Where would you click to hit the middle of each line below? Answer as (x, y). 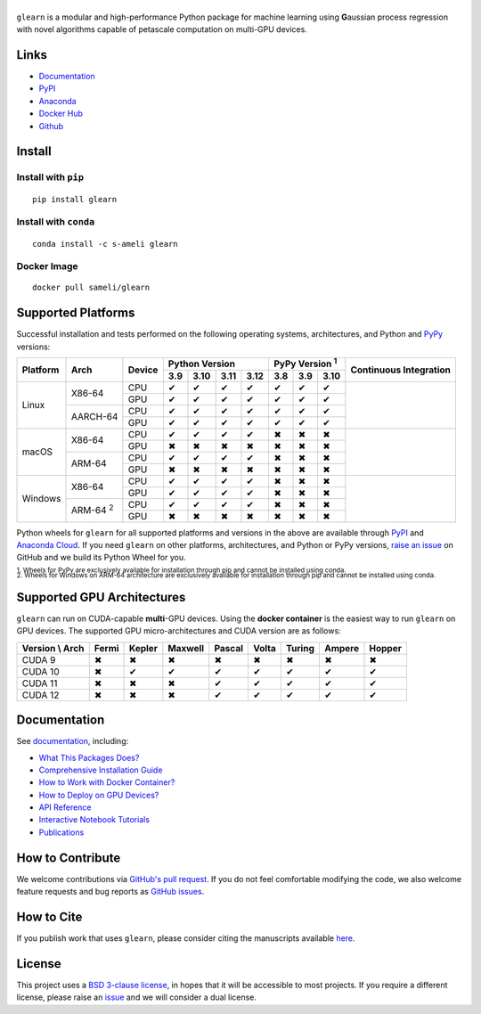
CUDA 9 (39, 659)
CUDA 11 (40, 683)
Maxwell (186, 648)
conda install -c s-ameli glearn (105, 244)
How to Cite (49, 916)
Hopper (386, 648)
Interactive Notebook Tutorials (94, 820)
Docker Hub (61, 114)
